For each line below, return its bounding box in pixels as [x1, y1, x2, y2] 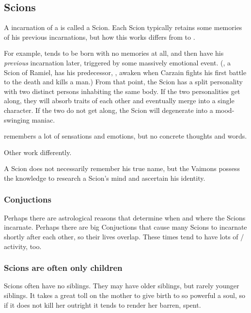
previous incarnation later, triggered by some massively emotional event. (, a [4, 57, 231, 67]
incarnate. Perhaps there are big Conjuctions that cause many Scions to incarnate [4, 222, 247, 232]
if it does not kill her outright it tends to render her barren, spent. [4, 299, 201, 310]
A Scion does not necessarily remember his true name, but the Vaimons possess [4, 163, 240, 173]
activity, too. [4, 241, 42, 251]
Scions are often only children [4, 262, 123, 274]
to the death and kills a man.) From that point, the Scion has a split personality [4, 77, 243, 87]
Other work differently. [4, 147, 72, 157]
